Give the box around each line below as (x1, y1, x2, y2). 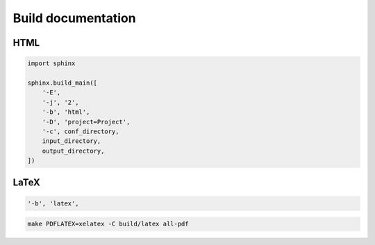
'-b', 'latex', (27, 199, 79, 208)
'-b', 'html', (42, 108, 90, 116)
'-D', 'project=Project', (42, 118, 131, 126)
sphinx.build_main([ (27, 78, 97, 87)
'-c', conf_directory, (42, 127, 119, 135)
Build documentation (12, 10, 136, 26)
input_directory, (42, 137, 101, 145)
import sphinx (27, 60, 76, 67)
